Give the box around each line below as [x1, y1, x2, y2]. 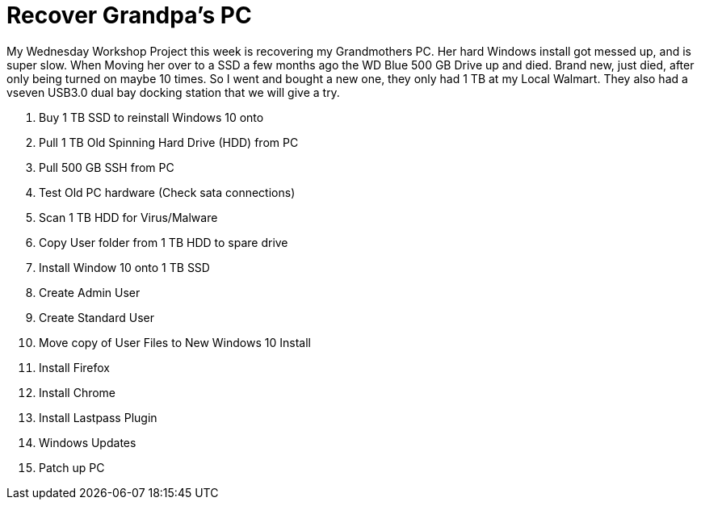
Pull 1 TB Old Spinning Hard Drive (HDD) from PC [39, 135, 299, 149]
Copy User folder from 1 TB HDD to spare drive [39, 235, 288, 249]
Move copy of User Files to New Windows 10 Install [39, 335, 311, 349]
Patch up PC [39, 460, 105, 475]
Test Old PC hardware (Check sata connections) [39, 185, 296, 199]
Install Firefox [39, 360, 110, 374]
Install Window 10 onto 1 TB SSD [39, 260, 210, 274]
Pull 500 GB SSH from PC [39, 160, 174, 174]
